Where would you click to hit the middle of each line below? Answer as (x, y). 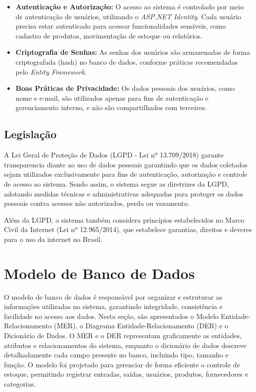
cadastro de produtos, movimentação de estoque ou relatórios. (109, 35)
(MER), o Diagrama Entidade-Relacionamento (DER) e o (141, 326)
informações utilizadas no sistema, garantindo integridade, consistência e (113, 306)
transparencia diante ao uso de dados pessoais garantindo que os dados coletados (126, 164)
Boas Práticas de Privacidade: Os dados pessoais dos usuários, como (125, 88)
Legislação (30, 134)
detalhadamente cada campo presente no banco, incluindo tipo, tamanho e (116, 355)
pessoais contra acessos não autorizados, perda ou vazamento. (97, 203)
